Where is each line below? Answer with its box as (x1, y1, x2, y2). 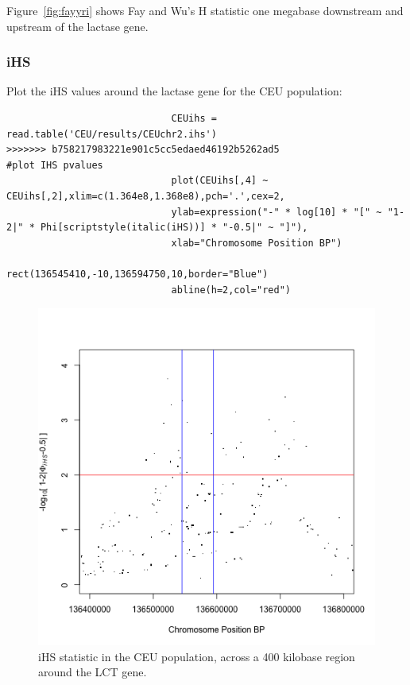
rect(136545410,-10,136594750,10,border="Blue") (6, 268, 269, 280)
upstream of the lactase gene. (6, 17, 149, 34)
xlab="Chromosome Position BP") (171, 237, 342, 249)
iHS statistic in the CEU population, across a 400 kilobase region (38, 648, 355, 664)
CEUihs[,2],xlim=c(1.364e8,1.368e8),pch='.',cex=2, (6, 190, 285, 202)
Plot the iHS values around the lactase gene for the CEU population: (6, 83, 342, 99)
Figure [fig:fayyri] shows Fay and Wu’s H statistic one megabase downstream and (6, 2, 404, 18)
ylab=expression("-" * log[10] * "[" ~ (171, 206, 382, 218)
